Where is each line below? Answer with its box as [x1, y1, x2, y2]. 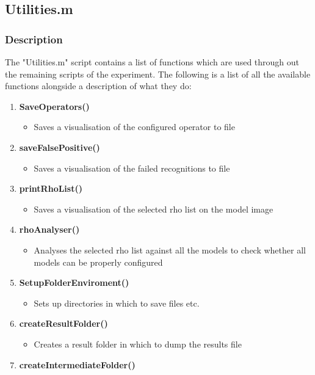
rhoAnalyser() [19, 223, 80, 236]
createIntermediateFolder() [19, 358, 136, 371]
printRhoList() [19, 182, 82, 195]
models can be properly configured [34, 255, 163, 268]
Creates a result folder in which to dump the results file [34, 337, 242, 350]
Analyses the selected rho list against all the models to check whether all [34, 243, 306, 256]
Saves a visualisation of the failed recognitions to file [34, 161, 230, 174]
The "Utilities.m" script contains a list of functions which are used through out [5, 56, 300, 68]
